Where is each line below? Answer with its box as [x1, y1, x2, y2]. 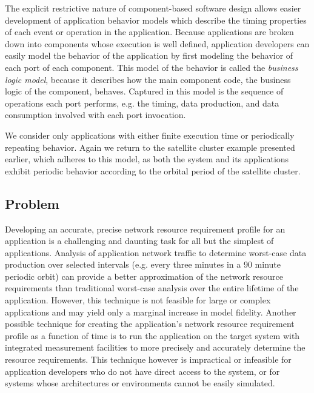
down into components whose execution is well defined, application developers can [5, 37, 310, 50]
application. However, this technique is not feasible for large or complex [5, 294, 271, 306]
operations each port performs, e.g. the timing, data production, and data [5, 96, 279, 109]
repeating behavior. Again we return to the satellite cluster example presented [5, 140, 295, 153]
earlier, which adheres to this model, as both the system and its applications [5, 153, 289, 165]
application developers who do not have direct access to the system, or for [5, 365, 280, 377]
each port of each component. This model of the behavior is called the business [5, 61, 298, 73]
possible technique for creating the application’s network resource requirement [5, 317, 295, 330]
